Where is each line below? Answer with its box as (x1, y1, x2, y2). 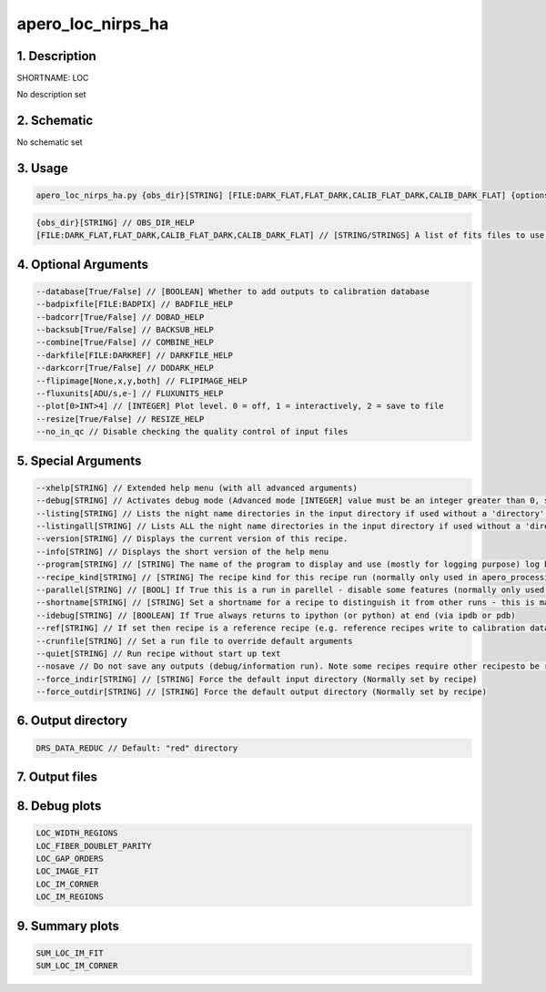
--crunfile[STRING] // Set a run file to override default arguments (35, 636, 353, 646)
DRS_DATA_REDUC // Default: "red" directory (35, 742, 238, 753)
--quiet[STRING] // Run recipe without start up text (35, 648, 281, 659)
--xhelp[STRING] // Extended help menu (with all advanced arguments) (35, 483, 359, 493)
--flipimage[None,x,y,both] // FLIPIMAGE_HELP (35, 375, 248, 386)
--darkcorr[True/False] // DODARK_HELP (35, 363, 214, 373)
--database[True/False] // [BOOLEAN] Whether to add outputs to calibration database (35, 286, 430, 296)
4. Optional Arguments (16, 256, 149, 272)
